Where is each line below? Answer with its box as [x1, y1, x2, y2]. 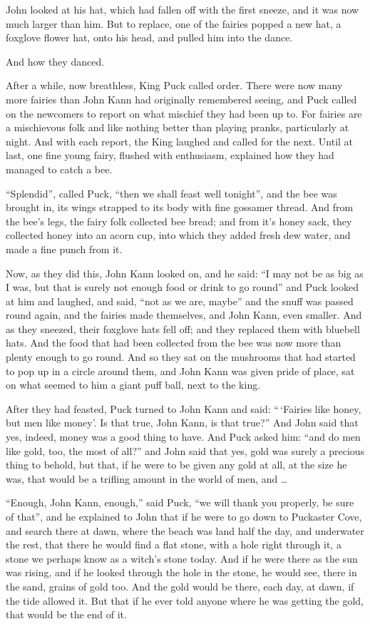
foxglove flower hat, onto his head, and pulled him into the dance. [6, 30, 293, 45]
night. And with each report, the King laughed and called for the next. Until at [6, 133, 354, 148]
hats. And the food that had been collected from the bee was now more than [6, 335, 341, 350]
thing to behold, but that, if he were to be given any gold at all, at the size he [6, 457, 347, 472]
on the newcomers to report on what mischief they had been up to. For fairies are [6, 106, 362, 121]
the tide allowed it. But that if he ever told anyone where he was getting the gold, [6, 593, 364, 608]
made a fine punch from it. [6, 241, 123, 256]
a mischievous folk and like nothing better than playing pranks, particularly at [6, 120, 349, 135]
